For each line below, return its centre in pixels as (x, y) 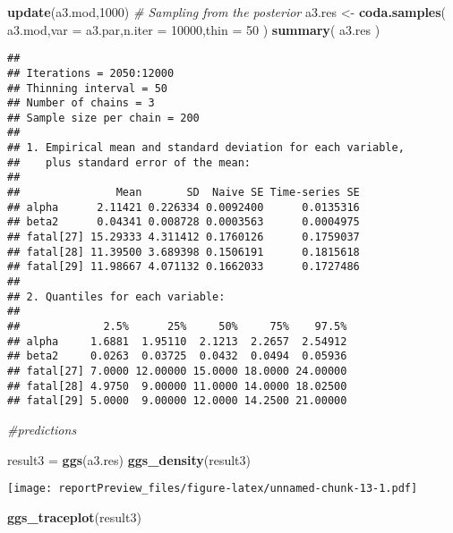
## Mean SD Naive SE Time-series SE (184, 193)
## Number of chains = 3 (81, 103)
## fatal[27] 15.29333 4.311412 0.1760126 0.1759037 (184, 237)
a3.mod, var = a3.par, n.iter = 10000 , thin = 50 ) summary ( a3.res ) (194, 29)
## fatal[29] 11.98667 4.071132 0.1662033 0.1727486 (184, 267)
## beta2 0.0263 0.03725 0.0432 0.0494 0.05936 (177, 356)
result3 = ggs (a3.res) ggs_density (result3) (129, 459)
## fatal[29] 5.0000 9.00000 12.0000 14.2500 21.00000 (177, 401)
